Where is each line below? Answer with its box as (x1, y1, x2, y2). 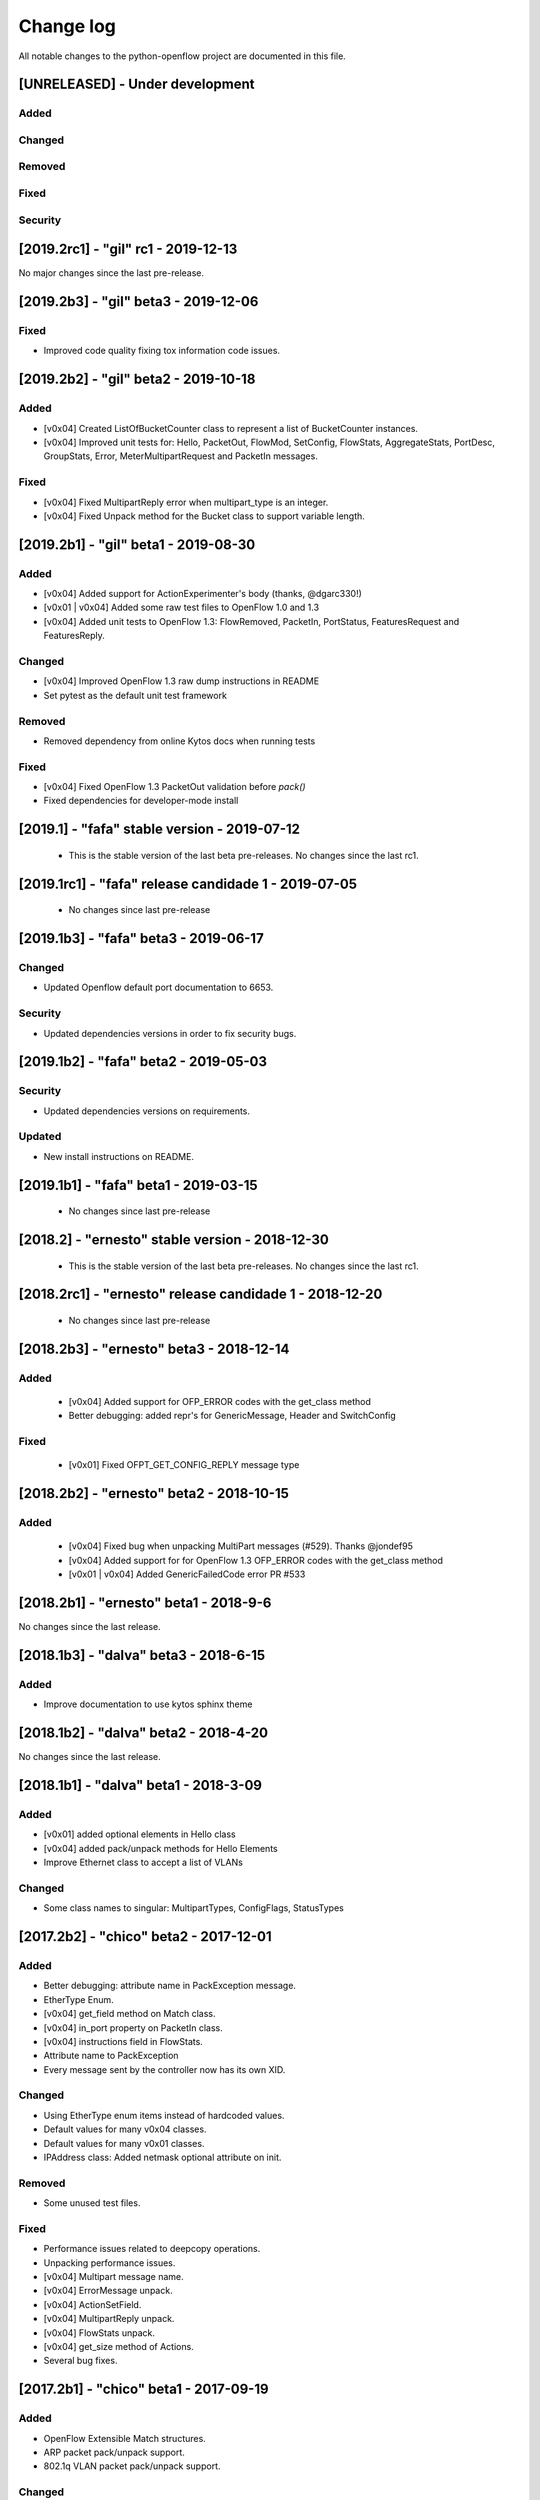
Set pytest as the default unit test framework (43, 689, 227, 701)
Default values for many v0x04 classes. (43, 2123, 207, 2135)
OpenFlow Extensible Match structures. (43, 2432, 207, 2444)
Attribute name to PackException (43, 2050, 179, 2062)
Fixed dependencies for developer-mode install (43, 795, 239, 807)
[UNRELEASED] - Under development (18, 76, 255, 93)
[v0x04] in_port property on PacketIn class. (43, 2021, 224, 2034)
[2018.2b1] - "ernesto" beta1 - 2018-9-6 (18, 1594, 272, 1611)
